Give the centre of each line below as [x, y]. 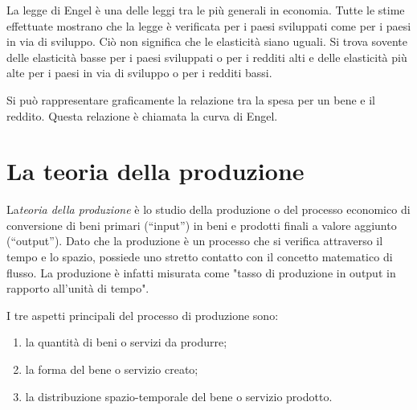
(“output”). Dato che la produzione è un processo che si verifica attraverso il [195, 241]
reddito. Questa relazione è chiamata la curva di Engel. [142, 115]
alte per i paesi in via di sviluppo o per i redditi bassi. [139, 73]
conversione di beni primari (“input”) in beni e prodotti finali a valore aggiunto [202, 225]
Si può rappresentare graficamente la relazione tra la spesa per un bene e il [191, 99]
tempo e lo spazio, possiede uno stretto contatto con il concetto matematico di [200, 257]
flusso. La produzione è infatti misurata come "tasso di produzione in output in [201, 272]
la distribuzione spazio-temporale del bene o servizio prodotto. [179, 396]
